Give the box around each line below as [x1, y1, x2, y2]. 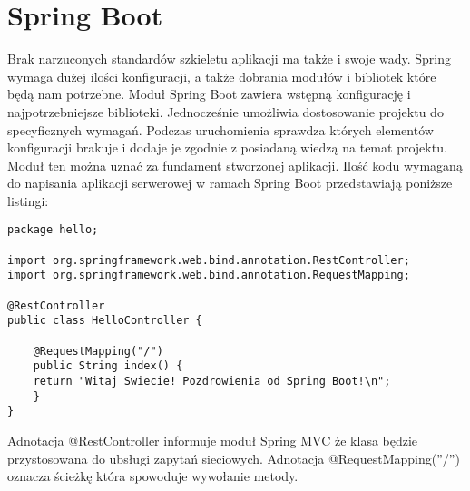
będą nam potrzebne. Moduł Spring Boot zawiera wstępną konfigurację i [7, 84, 411, 103]
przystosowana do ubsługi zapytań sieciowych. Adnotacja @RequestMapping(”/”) [7, 448, 460, 467]
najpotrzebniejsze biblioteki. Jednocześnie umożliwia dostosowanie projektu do [7, 102, 444, 121]
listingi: [7, 191, 49, 210]
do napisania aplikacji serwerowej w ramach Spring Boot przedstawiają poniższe [7, 173, 453, 192]
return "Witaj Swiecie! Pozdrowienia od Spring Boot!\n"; [33, 375, 391, 388]
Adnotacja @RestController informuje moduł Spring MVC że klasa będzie [7, 431, 418, 449]
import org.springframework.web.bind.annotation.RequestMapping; [7, 269, 410, 282]
